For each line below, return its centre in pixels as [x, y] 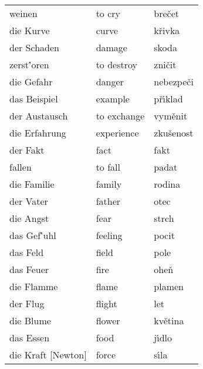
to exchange [120, 116]
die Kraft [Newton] [48, 355]
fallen [21, 167]
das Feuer [29, 269]
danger [110, 82]
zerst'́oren [29, 64]
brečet [166, 13]
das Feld [27, 252]
